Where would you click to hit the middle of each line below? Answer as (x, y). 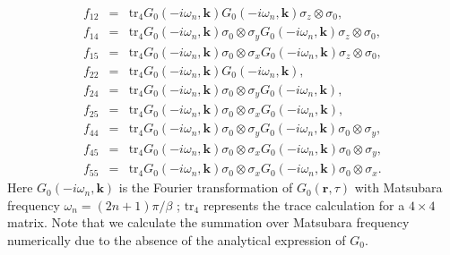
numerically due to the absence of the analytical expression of (177, 239)
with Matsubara (398, 187)
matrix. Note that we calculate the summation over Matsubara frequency (208, 222)
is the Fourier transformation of (206, 187)
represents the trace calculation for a (304, 204)
